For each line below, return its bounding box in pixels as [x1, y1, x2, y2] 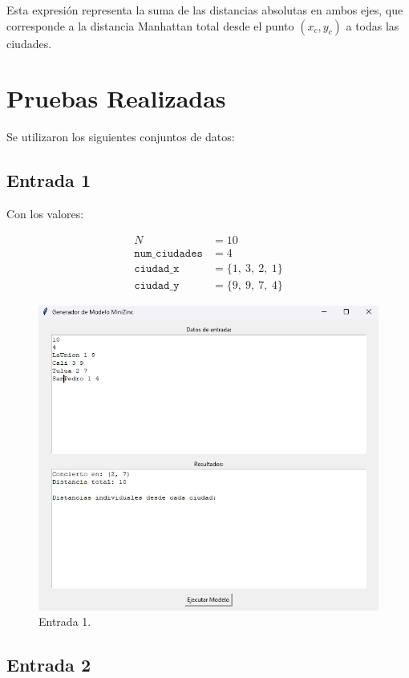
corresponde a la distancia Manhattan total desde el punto [6, 17, 294, 34]
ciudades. [6, 35, 52, 51]
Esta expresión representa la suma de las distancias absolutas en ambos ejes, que [6, 2, 403, 18]
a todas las [346, 17, 399, 34]
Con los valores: [6, 205, 84, 222]
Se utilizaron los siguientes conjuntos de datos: [6, 128, 235, 145]
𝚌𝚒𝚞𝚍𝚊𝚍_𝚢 [134, 279, 180, 291]
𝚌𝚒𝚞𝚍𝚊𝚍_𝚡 [134, 262, 180, 274]
